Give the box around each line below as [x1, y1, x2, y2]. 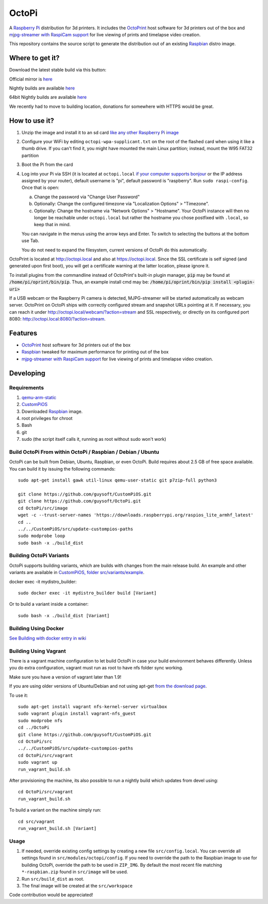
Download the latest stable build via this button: [9, 67, 107, 73]
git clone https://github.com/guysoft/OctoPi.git [18, 498, 141, 504]
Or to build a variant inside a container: [9, 601, 89, 607]
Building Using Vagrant [9, 648, 67, 655]
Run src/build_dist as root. [21, 876, 84, 882]
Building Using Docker [9, 625, 64, 632]
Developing [9, 369, 46, 377]
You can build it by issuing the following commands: [9, 466, 116, 472]
